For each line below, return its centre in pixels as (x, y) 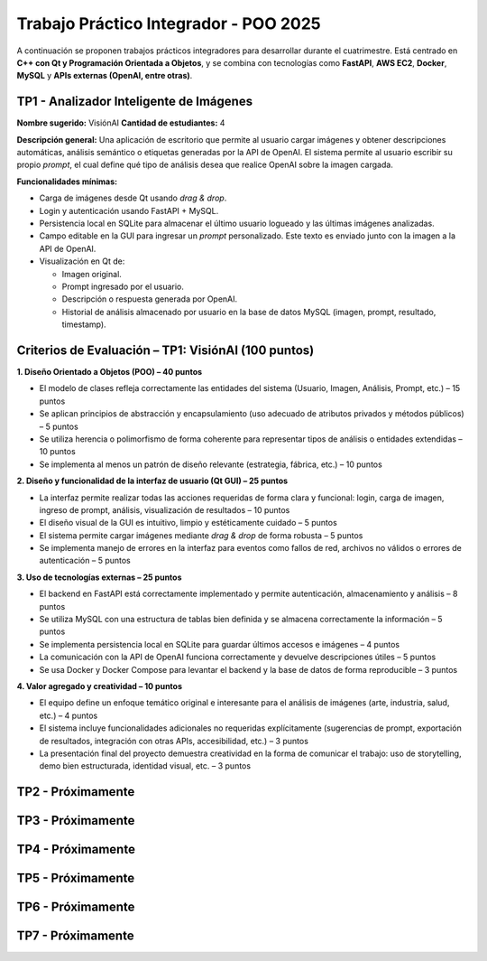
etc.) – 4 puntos (69, 715)
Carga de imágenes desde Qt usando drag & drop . (133, 198)
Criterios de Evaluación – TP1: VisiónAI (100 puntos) (165, 350)
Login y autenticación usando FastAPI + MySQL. (129, 210)
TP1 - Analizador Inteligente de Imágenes (134, 102)
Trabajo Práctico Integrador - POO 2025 (169, 23)
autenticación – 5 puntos (85, 561)
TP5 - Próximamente (76, 878)
